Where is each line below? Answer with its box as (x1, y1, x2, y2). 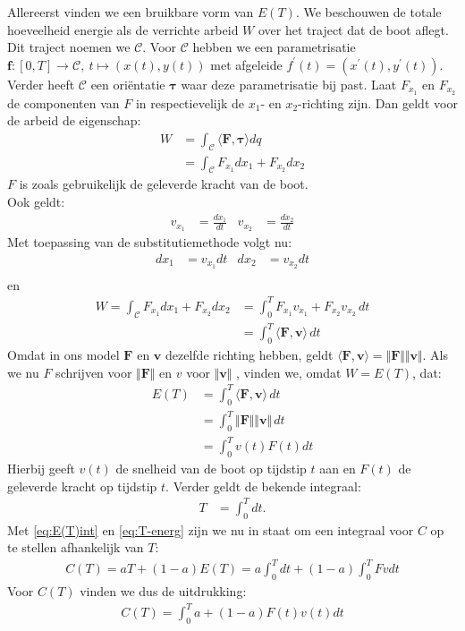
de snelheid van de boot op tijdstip (115, 459, 307, 478)
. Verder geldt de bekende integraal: (165, 476, 361, 495)
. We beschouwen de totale (295, 3, 442, 21)
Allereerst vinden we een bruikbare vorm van (7, 3, 254, 21)
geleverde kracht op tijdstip (7, 476, 157, 495)
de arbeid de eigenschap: (7, 111, 141, 130)
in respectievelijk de (135, 93, 245, 112)
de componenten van (7, 93, 120, 112)
